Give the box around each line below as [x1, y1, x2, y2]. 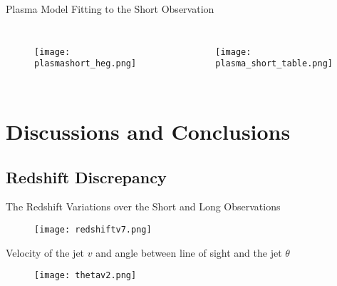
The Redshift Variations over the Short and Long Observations [6, 199, 281, 214]
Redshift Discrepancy [6, 165, 167, 188]
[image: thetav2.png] [34, 270, 137, 281]
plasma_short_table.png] [215, 58, 333, 69]
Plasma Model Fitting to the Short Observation [6, 1, 214, 16]
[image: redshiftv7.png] [34, 225, 152, 235]
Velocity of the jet [6, 245, 85, 260]
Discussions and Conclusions [6, 117, 291, 146]
